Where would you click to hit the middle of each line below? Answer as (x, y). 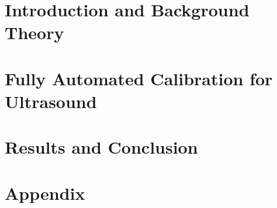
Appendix (45, 193)
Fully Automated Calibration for (139, 78)
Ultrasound (51, 101)
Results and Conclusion (101, 147)
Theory (34, 32)
